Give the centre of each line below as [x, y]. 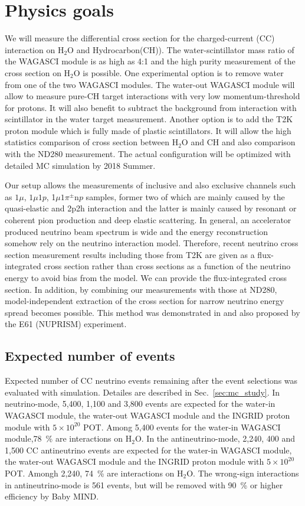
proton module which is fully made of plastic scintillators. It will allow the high [148, 130]
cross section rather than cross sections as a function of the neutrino [167, 266]
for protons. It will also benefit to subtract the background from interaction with [151, 107]
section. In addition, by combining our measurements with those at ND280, [141, 289]
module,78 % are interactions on [64, 438]
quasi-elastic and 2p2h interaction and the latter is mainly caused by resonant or [151, 208]
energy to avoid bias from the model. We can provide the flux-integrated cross [146, 278]
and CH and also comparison [243, 142]
